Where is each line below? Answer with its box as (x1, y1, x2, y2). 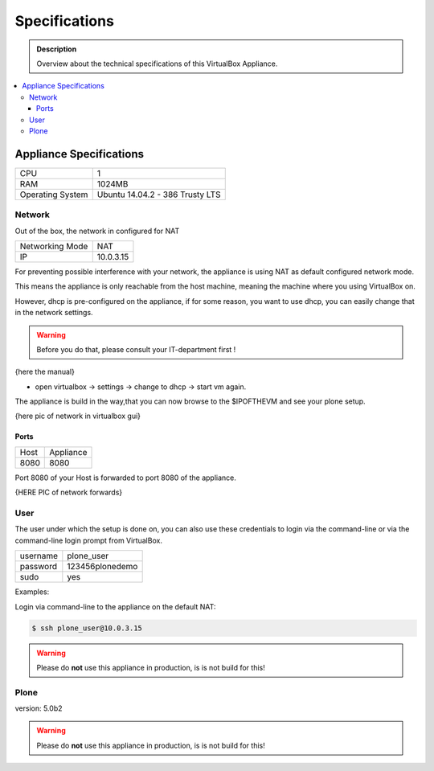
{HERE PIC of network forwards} (14, 487, 123, 498)
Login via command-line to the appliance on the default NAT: (14, 601, 216, 611)
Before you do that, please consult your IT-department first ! (36, 344, 236, 354)
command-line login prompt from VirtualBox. (14, 535, 162, 545)
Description (36, 44, 77, 54)
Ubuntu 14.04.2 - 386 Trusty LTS (96, 189, 221, 200)
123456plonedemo (67, 561, 138, 572)
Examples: (14, 587, 50, 597)
